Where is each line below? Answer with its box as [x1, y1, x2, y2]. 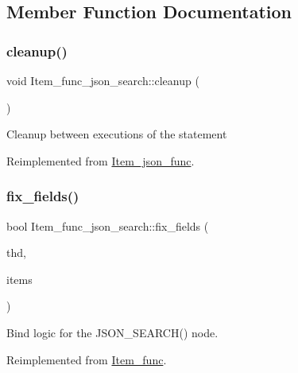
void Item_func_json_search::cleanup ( [6, 72, 199, 88]
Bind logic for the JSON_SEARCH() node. [6, 324, 219, 340]
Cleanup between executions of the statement [6, 126, 227, 142]
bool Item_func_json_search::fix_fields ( [6, 217, 209, 234]
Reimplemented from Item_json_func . [6, 152, 195, 169]
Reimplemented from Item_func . [6, 351, 167, 367]
